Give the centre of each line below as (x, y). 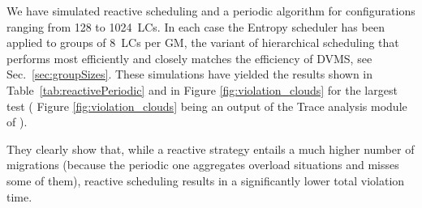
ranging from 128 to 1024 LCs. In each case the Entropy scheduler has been (196, 26)
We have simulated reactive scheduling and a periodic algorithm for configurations (211, 11)
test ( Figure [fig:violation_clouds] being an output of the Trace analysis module (207, 106)
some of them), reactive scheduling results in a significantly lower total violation (206, 180)
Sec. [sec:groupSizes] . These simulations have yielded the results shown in (190, 74)
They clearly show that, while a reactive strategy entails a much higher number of (211, 149)
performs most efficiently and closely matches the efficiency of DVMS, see (189, 58)
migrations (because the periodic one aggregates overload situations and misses (203, 165)
